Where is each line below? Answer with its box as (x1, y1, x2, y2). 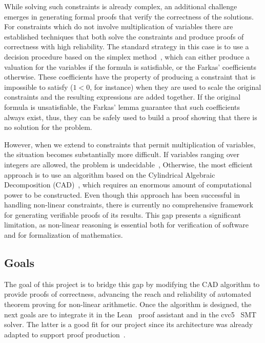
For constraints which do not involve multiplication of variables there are (4, 21, 233, 32)
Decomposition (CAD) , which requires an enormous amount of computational (4, 179, 252, 190)
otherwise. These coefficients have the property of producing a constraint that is (4, 71, 256, 82)
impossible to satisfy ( (4, 81, 73, 92)
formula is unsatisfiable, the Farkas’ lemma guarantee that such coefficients (4, 101, 240, 112)
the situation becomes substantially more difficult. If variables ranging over (4, 149, 240, 160)
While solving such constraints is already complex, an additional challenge (4, 1, 237, 11)
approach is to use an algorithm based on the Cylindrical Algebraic (4, 169, 215, 180)
